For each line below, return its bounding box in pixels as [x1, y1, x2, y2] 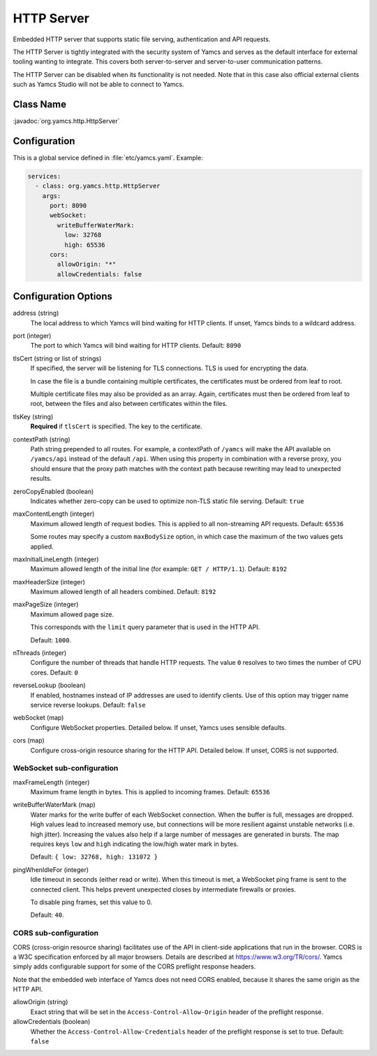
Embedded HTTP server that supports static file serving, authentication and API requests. [13, 35, 271, 43]
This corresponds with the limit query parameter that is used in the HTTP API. [30, 623, 260, 631]
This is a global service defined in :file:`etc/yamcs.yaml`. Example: [13, 153, 203, 162]
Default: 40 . [30, 910, 64, 920]
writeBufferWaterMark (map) [13, 801, 96, 809]
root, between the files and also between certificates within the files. [30, 400, 228, 408]
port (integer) [13, 332, 52, 340]
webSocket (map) [13, 714, 64, 722]
